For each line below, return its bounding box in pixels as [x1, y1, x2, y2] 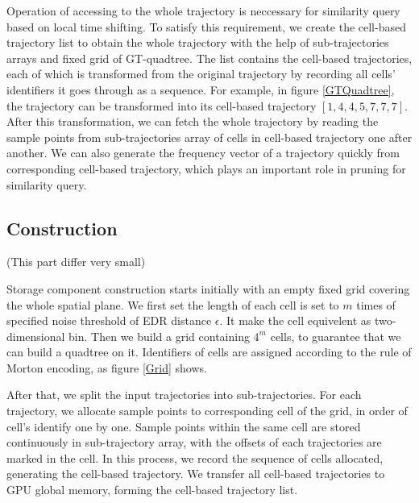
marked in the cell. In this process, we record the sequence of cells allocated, [6, 449, 384, 466]
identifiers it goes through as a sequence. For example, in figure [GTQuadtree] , [6, 81, 395, 98]
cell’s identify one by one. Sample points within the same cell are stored [6, 418, 361, 434]
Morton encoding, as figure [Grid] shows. [6, 359, 207, 376]
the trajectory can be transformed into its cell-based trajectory [6, 97, 317, 114]
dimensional [6, 327, 65, 344]
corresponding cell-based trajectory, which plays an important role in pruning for [6, 160, 406, 177]
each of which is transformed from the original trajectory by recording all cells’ [6, 65, 396, 82]
